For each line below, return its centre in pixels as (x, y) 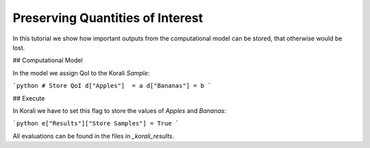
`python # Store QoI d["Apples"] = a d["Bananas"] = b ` (112, 86)
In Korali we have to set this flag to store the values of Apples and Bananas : (119, 110)
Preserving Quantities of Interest (108, 18)
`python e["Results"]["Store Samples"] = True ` (96, 124)
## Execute (29, 98)
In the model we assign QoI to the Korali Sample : (81, 73)
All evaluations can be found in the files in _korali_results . (94, 136)
